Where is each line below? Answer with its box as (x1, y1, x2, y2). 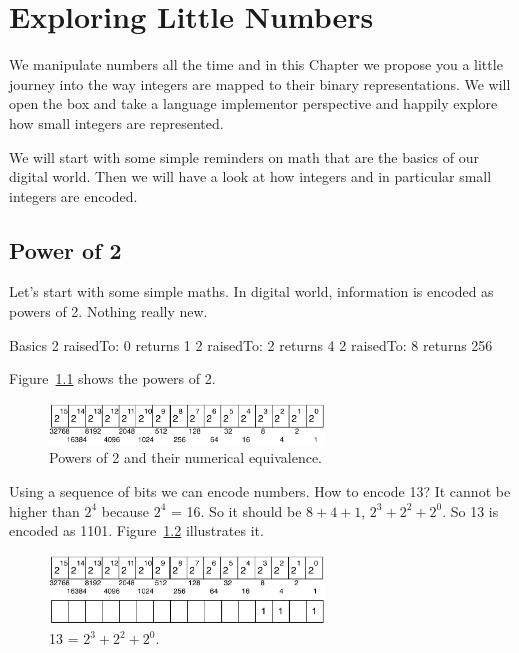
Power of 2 (9, 234, 122, 265)
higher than (9, 500, 80, 521)
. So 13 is (442, 500, 499, 521)
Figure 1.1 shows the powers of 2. (9, 368, 216, 389)
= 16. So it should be (171, 500, 302, 521)
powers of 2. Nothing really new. (9, 301, 208, 322)
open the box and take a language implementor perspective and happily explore (9, 93, 498, 114)
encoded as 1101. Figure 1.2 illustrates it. (9, 520, 264, 541)
